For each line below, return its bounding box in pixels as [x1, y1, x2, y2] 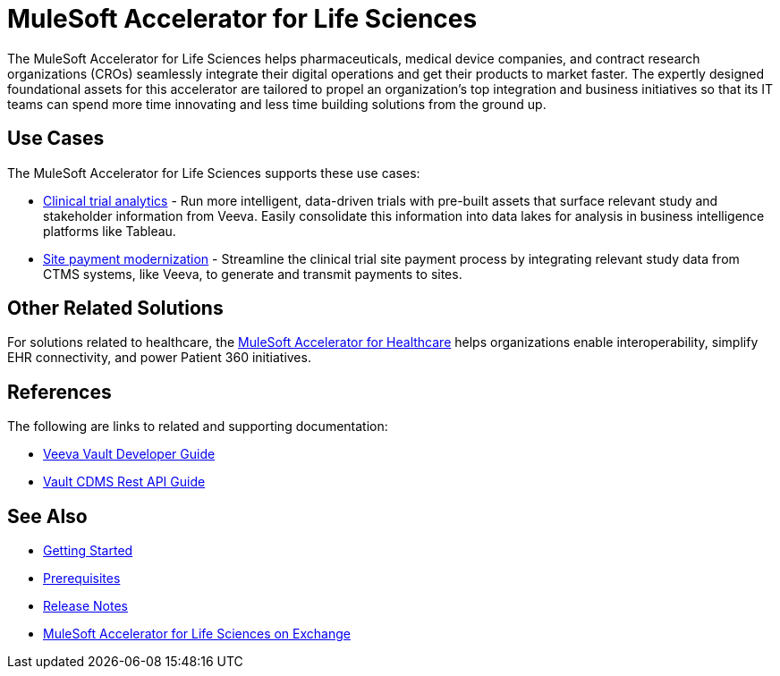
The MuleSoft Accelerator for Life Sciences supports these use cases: [7, 165, 420, 181]
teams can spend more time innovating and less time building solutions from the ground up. [7, 96, 547, 112]
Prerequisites [43, 570, 121, 587]
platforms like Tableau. [43, 223, 176, 239]
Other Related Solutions [7, 297, 224, 320]
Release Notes [43, 598, 128, 614]
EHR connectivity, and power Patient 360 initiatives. [7, 350, 311, 366]
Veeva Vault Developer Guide [43, 446, 216, 462]
